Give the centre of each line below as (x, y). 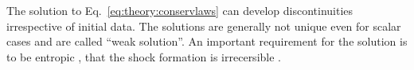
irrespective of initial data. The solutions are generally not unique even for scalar (204, 26)
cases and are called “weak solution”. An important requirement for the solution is (207, 41)
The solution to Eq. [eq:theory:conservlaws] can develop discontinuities (180, 10)
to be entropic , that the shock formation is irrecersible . (144, 56)
